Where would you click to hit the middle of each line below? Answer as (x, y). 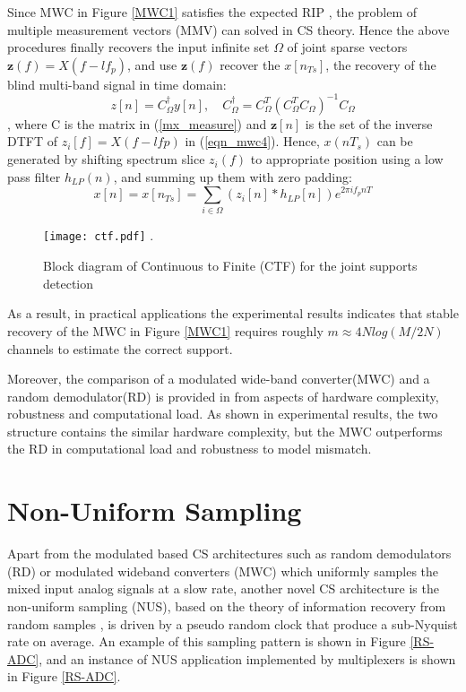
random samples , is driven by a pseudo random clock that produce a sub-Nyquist (233, 623)
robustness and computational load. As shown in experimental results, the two (223, 414)
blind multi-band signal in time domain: (117, 84)
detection (68, 283)
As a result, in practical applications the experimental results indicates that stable (233, 313)
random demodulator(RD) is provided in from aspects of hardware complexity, (223, 396)
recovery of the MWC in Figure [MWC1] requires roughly (165, 330)
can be (395, 141)
